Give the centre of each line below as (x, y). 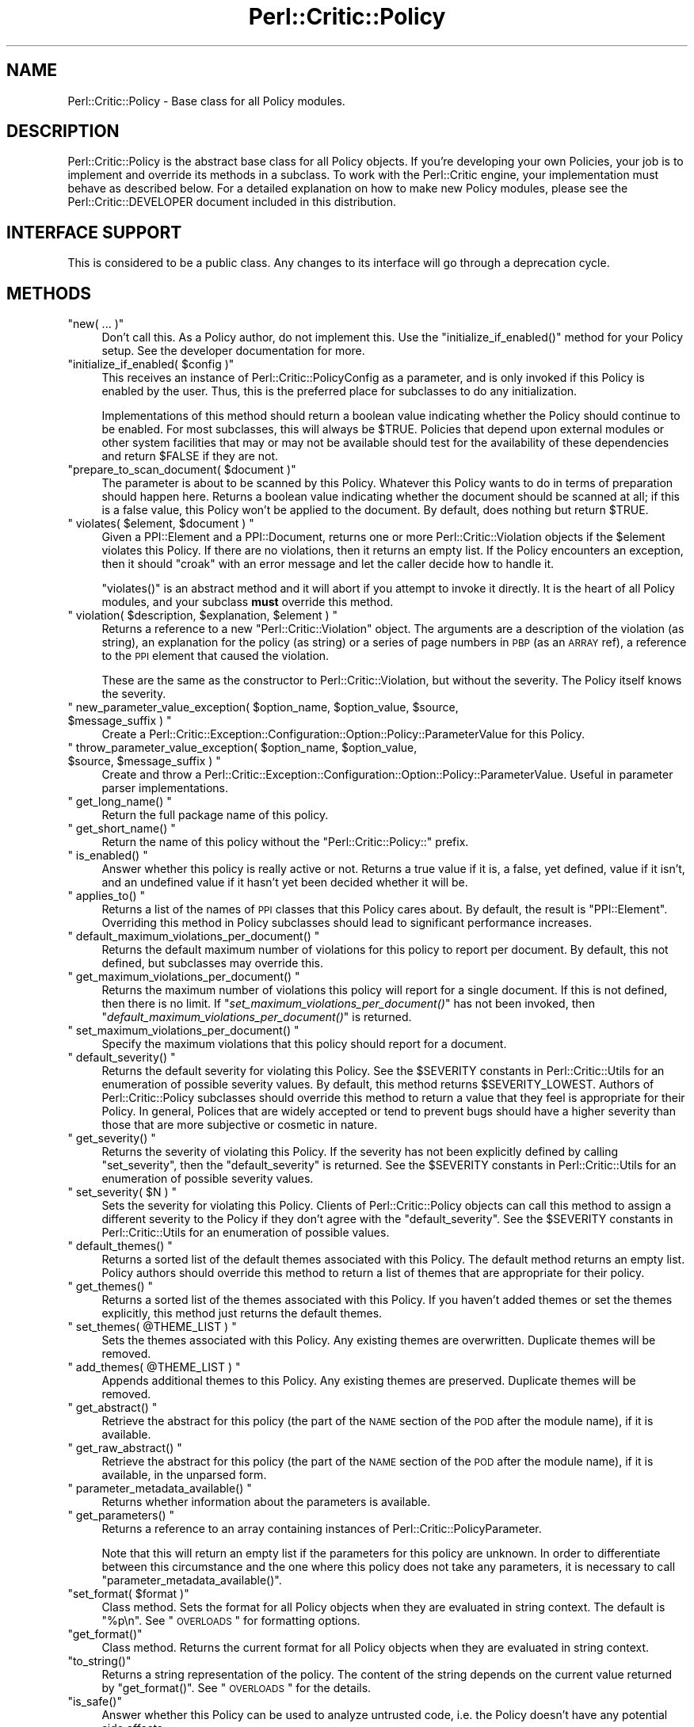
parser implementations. (165, 788)
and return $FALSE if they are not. (190, 456)
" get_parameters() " (121, 1515)
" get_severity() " (112, 1138)
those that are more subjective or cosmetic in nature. (240, 1125)
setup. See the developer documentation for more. (233, 351)
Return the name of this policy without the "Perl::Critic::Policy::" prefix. (285, 842)
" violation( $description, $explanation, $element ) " (203, 616)
